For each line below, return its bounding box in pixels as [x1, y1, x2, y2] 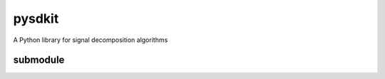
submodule [13, 54, 65, 66]
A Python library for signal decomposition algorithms [13, 36, 168, 44]
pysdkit [13, 11, 59, 26]
